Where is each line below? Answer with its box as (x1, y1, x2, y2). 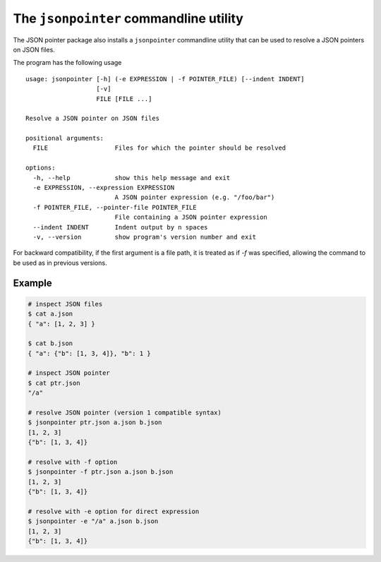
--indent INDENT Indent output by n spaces (32, 223, 208, 231)
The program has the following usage (13, 59, 122, 67)
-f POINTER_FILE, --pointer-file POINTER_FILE (32, 203, 197, 211)
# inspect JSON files (28, 300, 103, 308)
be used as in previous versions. (13, 258, 107, 267)
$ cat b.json (28, 340, 73, 347)
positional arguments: (25, 134, 104, 143)
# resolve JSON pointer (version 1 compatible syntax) (28, 409, 222, 417)
